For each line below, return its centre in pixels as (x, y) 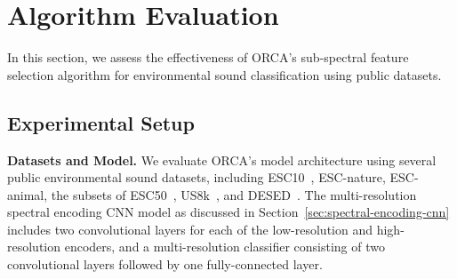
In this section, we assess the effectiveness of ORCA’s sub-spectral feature (208, 57)
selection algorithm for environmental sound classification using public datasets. (224, 74)
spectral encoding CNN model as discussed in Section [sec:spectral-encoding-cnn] (228, 212)
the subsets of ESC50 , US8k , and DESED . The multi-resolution (234, 194)
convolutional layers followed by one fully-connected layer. (165, 264)
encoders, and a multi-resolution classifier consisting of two (224, 247)
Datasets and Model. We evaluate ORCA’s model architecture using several (222, 159)
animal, (28, 194)
